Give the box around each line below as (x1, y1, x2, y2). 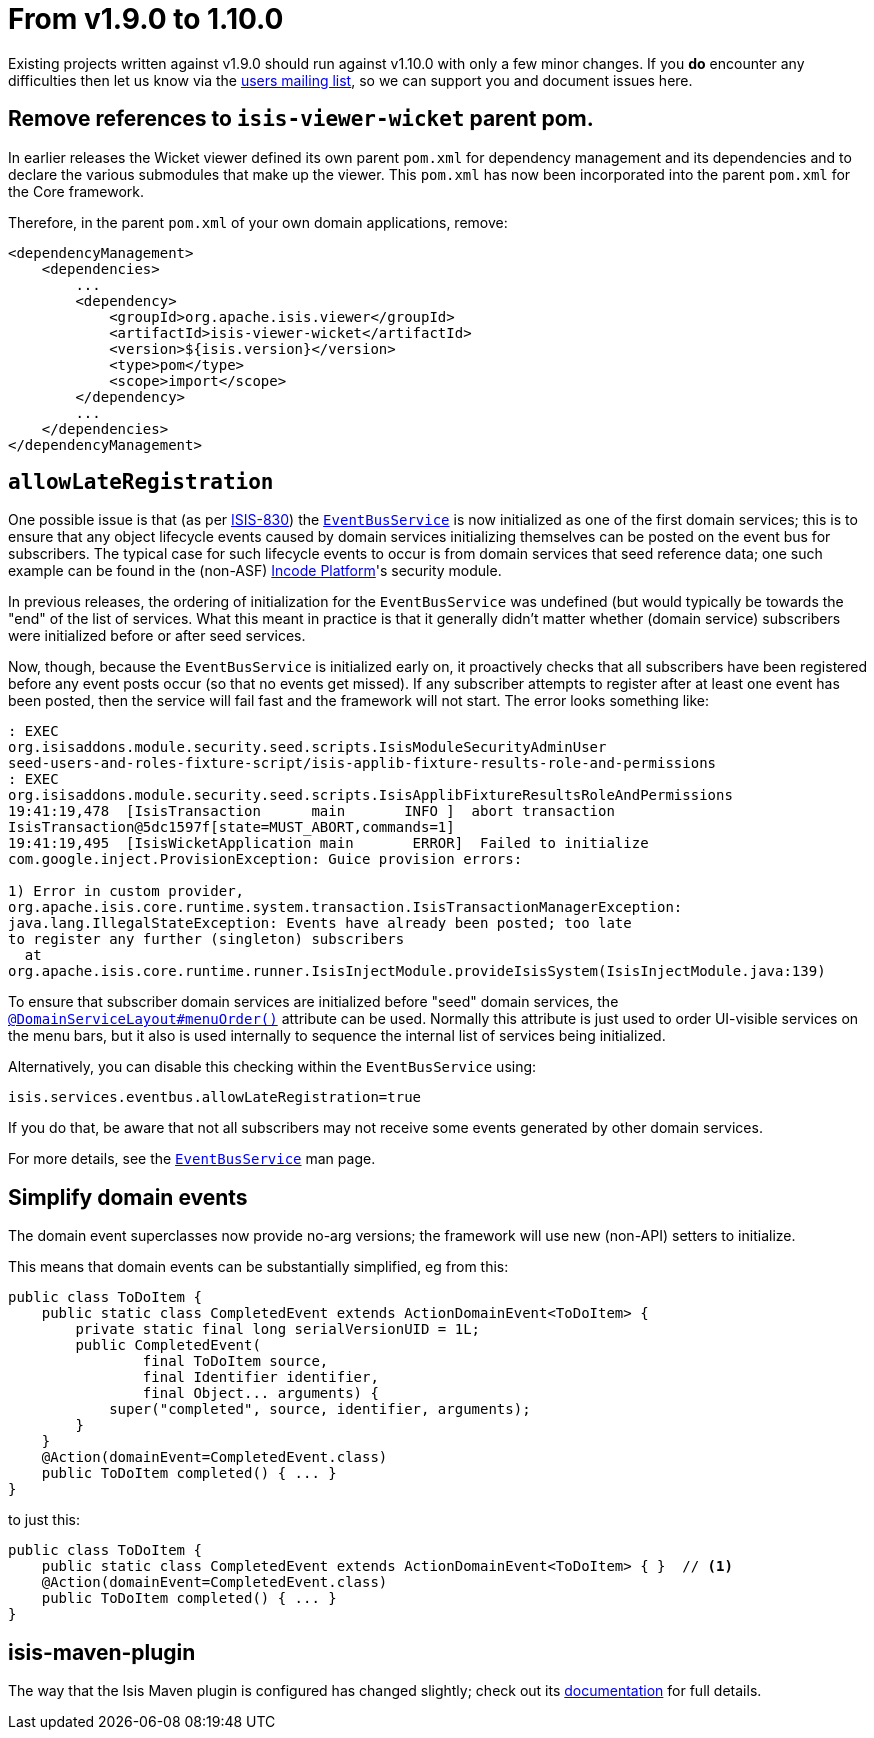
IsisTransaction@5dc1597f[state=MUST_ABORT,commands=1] (8, 819, 455, 836)
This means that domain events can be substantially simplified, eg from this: (8, 1258, 509, 1276)
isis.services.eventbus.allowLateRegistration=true (8, 1089, 422, 1106)
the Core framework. (8, 182, 145, 200)
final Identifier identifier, (142, 1369, 379, 1386)
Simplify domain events (8, 1184, 248, 1210)
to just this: (8, 1511, 81, 1529)
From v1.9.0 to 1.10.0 (8, 2, 284, 36)
